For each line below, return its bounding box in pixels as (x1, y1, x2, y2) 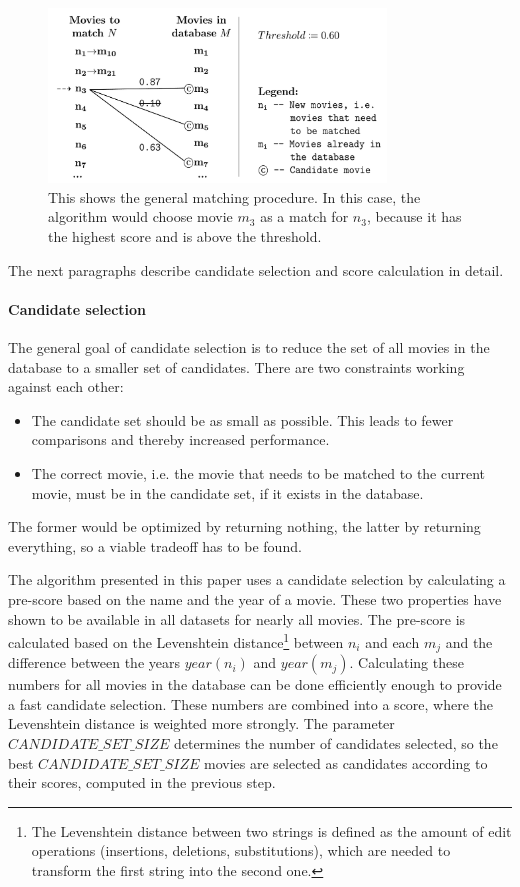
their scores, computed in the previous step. (8, 772, 276, 793)
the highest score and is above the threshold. (48, 226, 322, 246)
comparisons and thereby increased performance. (31, 429, 330, 450)
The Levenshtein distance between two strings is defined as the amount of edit (31, 820, 512, 841)
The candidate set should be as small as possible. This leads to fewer (31, 409, 454, 430)
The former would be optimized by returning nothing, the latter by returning (8, 516, 481, 537)
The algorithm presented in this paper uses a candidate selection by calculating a (8, 569, 506, 590)
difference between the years (8, 652, 181, 673)
